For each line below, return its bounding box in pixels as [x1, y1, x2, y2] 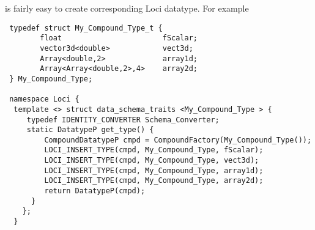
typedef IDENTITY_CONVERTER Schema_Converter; [26, 115, 220, 124]
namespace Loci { [9, 95, 80, 104]
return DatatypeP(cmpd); [44, 187, 146, 196]
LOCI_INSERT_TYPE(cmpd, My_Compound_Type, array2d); [44, 176, 264, 185]
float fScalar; [40, 34, 198, 43]
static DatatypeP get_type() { [26, 125, 154, 135]
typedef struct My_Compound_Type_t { [9, 23, 163, 32]
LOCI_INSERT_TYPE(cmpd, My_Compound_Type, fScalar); [44, 146, 264, 155]
